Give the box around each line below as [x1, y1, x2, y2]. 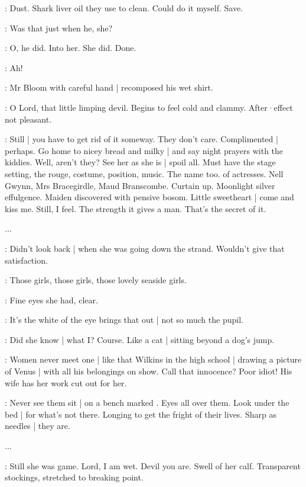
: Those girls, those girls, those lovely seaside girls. [5, 274, 187, 286]
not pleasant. [5, 113, 52, 125]
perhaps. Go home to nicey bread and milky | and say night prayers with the [5, 144, 284, 156]
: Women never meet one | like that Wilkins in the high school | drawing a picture [5, 353, 302, 366]
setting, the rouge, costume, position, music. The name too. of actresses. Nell [5, 167, 284, 180]
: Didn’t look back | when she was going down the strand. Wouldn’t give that [5, 242, 285, 254]
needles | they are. [5, 419, 70, 432]
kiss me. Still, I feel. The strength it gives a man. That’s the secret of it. [5, 202, 266, 214]
